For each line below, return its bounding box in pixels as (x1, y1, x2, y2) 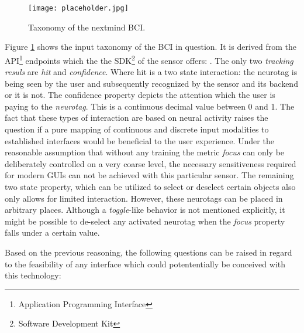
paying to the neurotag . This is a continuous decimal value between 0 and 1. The (5, 100, 295, 112)
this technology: (5, 269, 61, 281)
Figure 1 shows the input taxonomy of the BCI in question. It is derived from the (5, 40, 296, 53)
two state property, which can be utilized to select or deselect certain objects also (5, 181, 296, 193)
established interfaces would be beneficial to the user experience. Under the (5, 134, 274, 147)
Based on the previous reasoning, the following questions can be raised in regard (5, 246, 292, 258)
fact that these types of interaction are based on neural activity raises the (5, 111, 268, 124)
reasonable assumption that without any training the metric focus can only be (5, 146, 285, 158)
